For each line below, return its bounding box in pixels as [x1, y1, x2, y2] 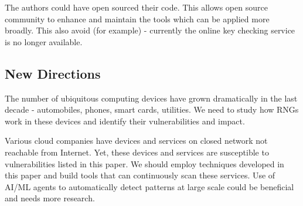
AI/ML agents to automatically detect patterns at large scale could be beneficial [5, 180, 294, 193]
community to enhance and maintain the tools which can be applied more [5, 12, 270, 25]
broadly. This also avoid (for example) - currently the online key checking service [5, 24, 295, 36]
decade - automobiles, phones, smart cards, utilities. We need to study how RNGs [5, 103, 299, 116]
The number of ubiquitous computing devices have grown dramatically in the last [5, 92, 298, 104]
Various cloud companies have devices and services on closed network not [5, 134, 268, 147]
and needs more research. [5, 192, 95, 204]
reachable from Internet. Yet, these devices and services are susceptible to [5, 146, 269, 158]
